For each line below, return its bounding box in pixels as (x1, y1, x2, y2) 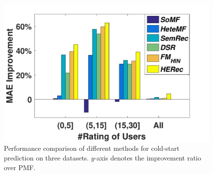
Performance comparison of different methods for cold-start (4, 143, 180, 153)
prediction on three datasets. (4, 153, 89, 163)
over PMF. (4, 162, 36, 172)
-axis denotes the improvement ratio (94, 153, 201, 163)
